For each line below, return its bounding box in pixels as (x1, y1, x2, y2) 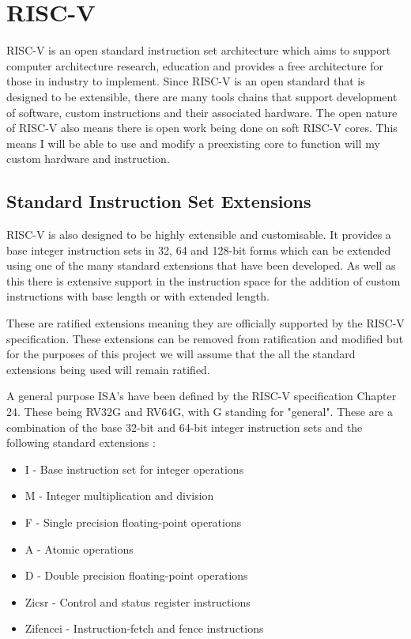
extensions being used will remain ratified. (6, 361, 210, 377)
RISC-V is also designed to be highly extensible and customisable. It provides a (6, 226, 391, 243)
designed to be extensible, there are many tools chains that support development (6, 88, 398, 104)
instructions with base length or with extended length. (6, 288, 270, 304)
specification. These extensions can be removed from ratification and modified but (6, 330, 404, 346)
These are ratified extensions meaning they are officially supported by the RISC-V (6, 315, 405, 331)
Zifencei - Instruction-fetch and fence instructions (25, 620, 264, 637)
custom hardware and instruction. (6, 150, 170, 167)
